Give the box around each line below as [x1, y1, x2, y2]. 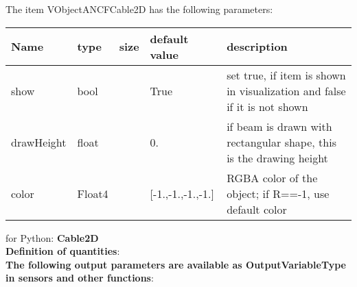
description [227, 38, 288, 55]
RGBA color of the [227, 169, 318, 186]
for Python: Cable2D [5, 230, 99, 245]
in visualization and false [227, 82, 346, 99]
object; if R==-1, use [227, 185, 330, 201]
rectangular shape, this [227, 134, 336, 150]
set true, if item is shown [227, 66, 346, 83]
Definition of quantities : [5, 244, 120, 258]
